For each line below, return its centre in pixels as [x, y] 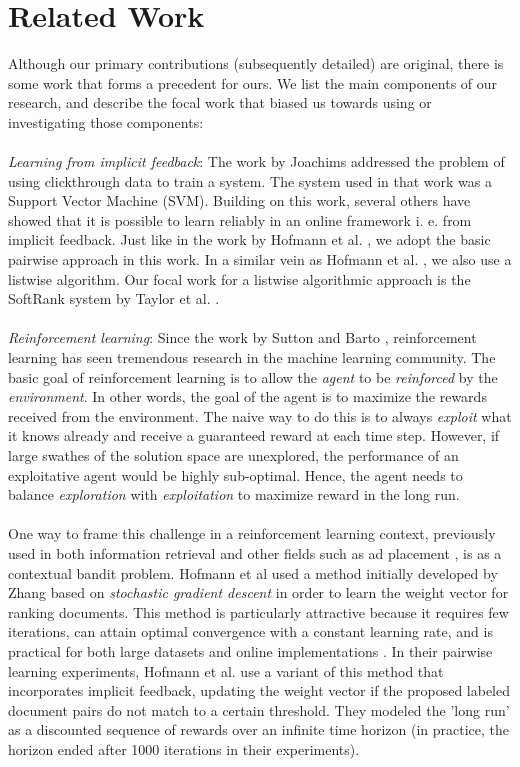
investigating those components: [106, 121]
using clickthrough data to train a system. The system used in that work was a [250, 180]
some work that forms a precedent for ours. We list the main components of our [253, 82]
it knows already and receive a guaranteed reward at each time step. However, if [254, 435]
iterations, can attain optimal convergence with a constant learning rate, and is [250, 631]
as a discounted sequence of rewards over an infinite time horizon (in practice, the [258, 729]
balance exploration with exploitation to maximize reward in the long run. [234, 494]
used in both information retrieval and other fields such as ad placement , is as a [255, 552]
